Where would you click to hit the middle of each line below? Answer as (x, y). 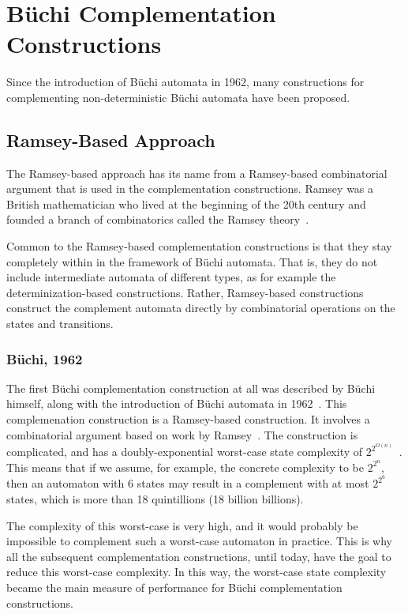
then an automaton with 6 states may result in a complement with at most (188, 483)
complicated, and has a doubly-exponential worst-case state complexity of (185, 452)
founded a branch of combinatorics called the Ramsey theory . (158, 219)
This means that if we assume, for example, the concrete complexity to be (185, 467)
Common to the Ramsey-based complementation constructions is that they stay (199, 246)
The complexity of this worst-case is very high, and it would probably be (182, 525)
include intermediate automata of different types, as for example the (171, 277)
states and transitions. (60, 324)
